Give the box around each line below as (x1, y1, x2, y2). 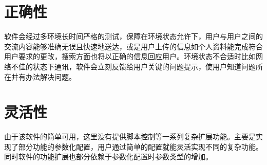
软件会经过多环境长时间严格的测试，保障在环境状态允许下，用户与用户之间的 (4, 31, 263, 42)
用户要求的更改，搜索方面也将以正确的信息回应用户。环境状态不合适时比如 (4, 51, 256, 62)
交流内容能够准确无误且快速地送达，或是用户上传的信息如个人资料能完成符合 (4, 41, 263, 51)
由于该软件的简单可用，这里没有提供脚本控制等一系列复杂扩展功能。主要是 (4, 131, 256, 142)
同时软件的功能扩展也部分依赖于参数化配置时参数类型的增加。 (4, 151, 213, 162)
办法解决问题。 (25, 71, 76, 82)
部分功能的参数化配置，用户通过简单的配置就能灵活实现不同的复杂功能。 (18, 141, 263, 152)
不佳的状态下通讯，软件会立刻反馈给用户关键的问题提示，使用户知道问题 (11, 61, 256, 71)
